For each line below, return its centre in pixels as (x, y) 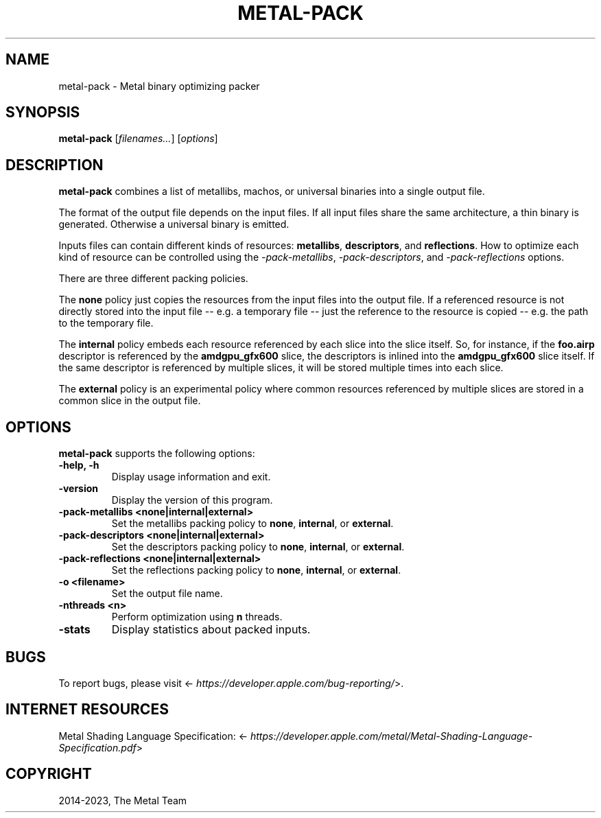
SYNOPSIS (43, 113)
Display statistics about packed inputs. (211, 630)
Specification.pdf (97, 747)
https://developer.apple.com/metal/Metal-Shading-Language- (391, 736)
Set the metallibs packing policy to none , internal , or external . (252, 524)
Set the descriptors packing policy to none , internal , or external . (258, 547)
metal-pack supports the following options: (157, 454)
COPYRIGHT (49, 774)
